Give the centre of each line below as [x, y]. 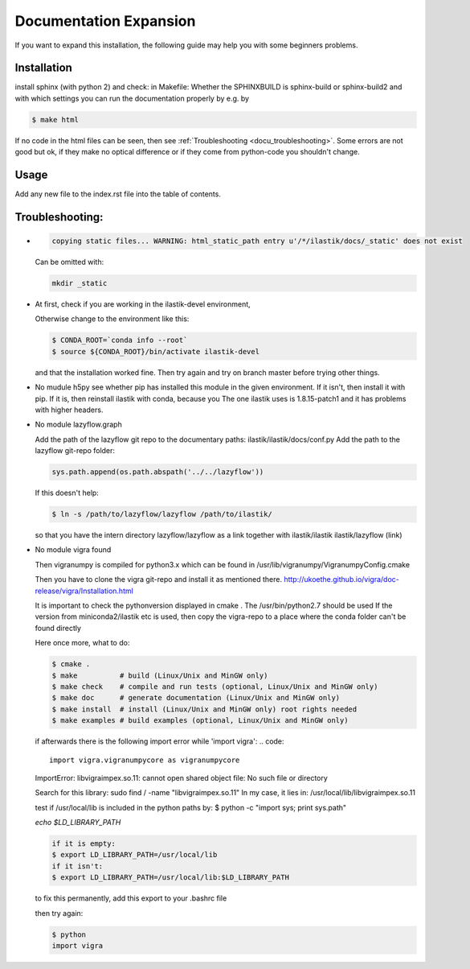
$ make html [55, 120]
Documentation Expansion [105, 21]
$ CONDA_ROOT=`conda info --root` [120, 340]
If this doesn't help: [67, 493]
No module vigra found [73, 550]
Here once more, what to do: [82, 643]
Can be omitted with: [69, 262]
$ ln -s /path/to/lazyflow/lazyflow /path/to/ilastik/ [162, 514]
